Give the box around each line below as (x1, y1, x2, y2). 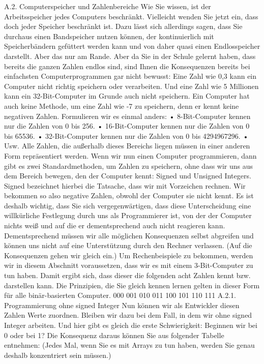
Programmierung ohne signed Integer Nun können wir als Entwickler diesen (4, 299, 240, 310)
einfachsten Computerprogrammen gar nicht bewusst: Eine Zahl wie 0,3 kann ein (4, 71, 257, 81)
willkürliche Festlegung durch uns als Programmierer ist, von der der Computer (4, 210, 252, 221)
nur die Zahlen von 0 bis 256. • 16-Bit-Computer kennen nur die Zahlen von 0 (4, 120, 250, 131)
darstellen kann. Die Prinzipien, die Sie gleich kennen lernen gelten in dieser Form (4, 280, 260, 290)
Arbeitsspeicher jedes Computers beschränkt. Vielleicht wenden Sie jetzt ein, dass (4, 11, 258, 21)
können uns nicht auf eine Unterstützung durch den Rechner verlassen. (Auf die (4, 240, 252, 251)
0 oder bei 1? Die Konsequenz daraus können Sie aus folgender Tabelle (4, 329, 224, 340)
